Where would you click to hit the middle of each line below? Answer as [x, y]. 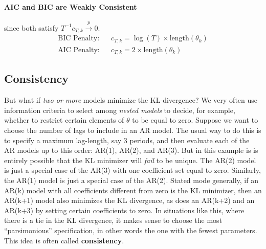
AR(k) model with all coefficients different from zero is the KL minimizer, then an [133, 190]
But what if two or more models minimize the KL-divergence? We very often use [131, 100]
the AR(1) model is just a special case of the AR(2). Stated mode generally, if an [131, 180]
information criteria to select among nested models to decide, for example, [120, 110]
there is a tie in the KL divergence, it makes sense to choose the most [113, 220]
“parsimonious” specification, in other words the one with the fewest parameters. [131, 230]
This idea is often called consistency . [64, 240]
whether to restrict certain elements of [64, 120]
